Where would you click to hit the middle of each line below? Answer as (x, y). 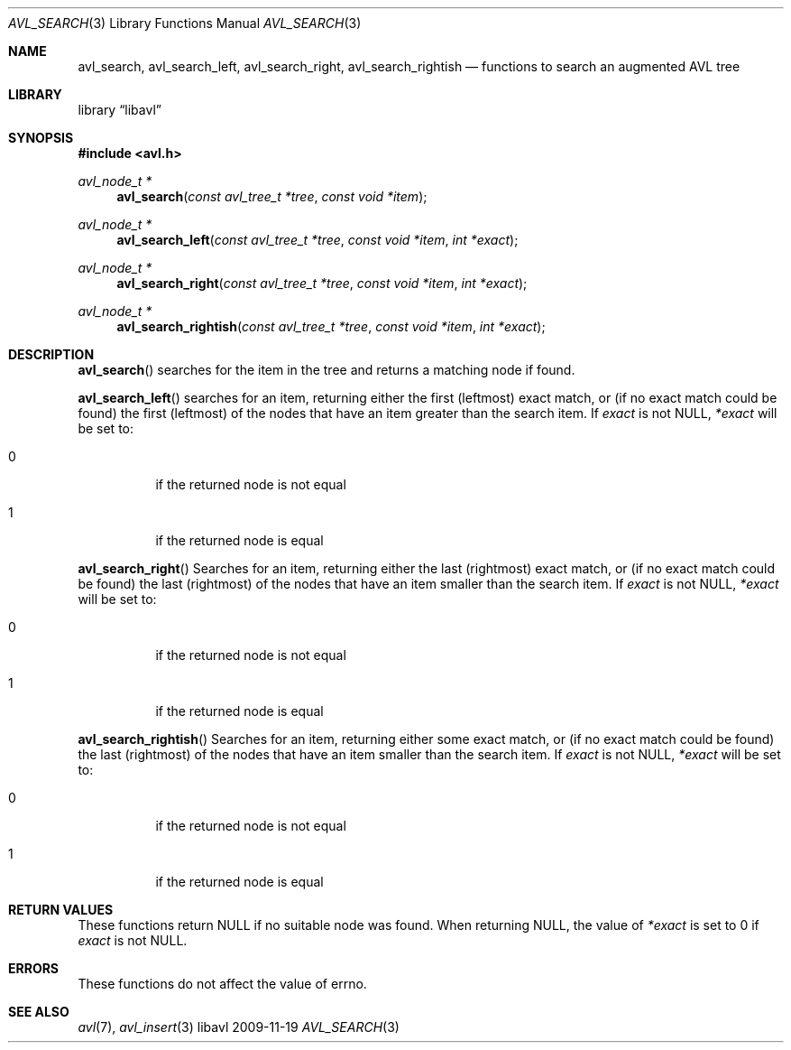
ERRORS (34, 968)
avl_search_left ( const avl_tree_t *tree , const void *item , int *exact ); (317, 240)
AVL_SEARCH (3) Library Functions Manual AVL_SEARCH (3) (185, 23)
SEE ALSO (39, 1012)
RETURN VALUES (61, 910)
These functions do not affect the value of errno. (222, 984)
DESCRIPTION (51, 354)
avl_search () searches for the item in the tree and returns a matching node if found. (327, 370)
